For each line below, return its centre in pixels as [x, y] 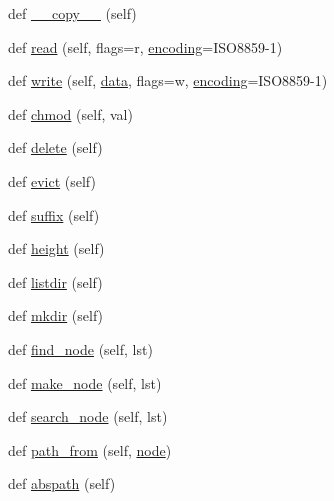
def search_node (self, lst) [88, 416]
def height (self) [56, 248]
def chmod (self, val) [70, 113]
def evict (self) [52, 180]
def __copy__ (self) [72, 13]
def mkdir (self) [56, 315]
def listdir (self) [55, 281]
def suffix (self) [54, 214]
